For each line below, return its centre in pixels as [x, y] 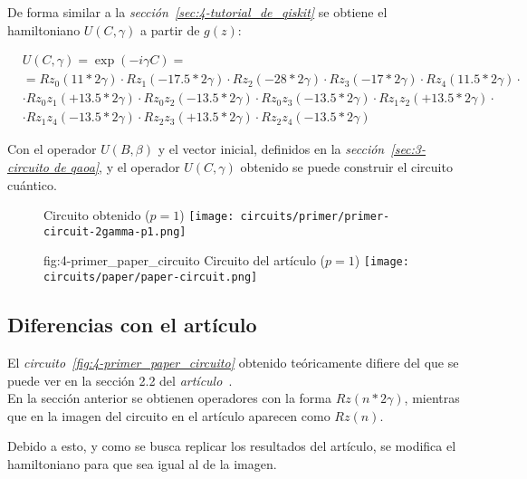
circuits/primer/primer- [315, 217]
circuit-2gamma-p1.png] [115, 231]
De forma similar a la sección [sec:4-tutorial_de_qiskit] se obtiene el [197, 12]
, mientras [432, 398]
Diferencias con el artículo [132, 325]
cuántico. [32, 184]
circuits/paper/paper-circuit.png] [151, 278]
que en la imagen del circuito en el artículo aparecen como [169, 415]
